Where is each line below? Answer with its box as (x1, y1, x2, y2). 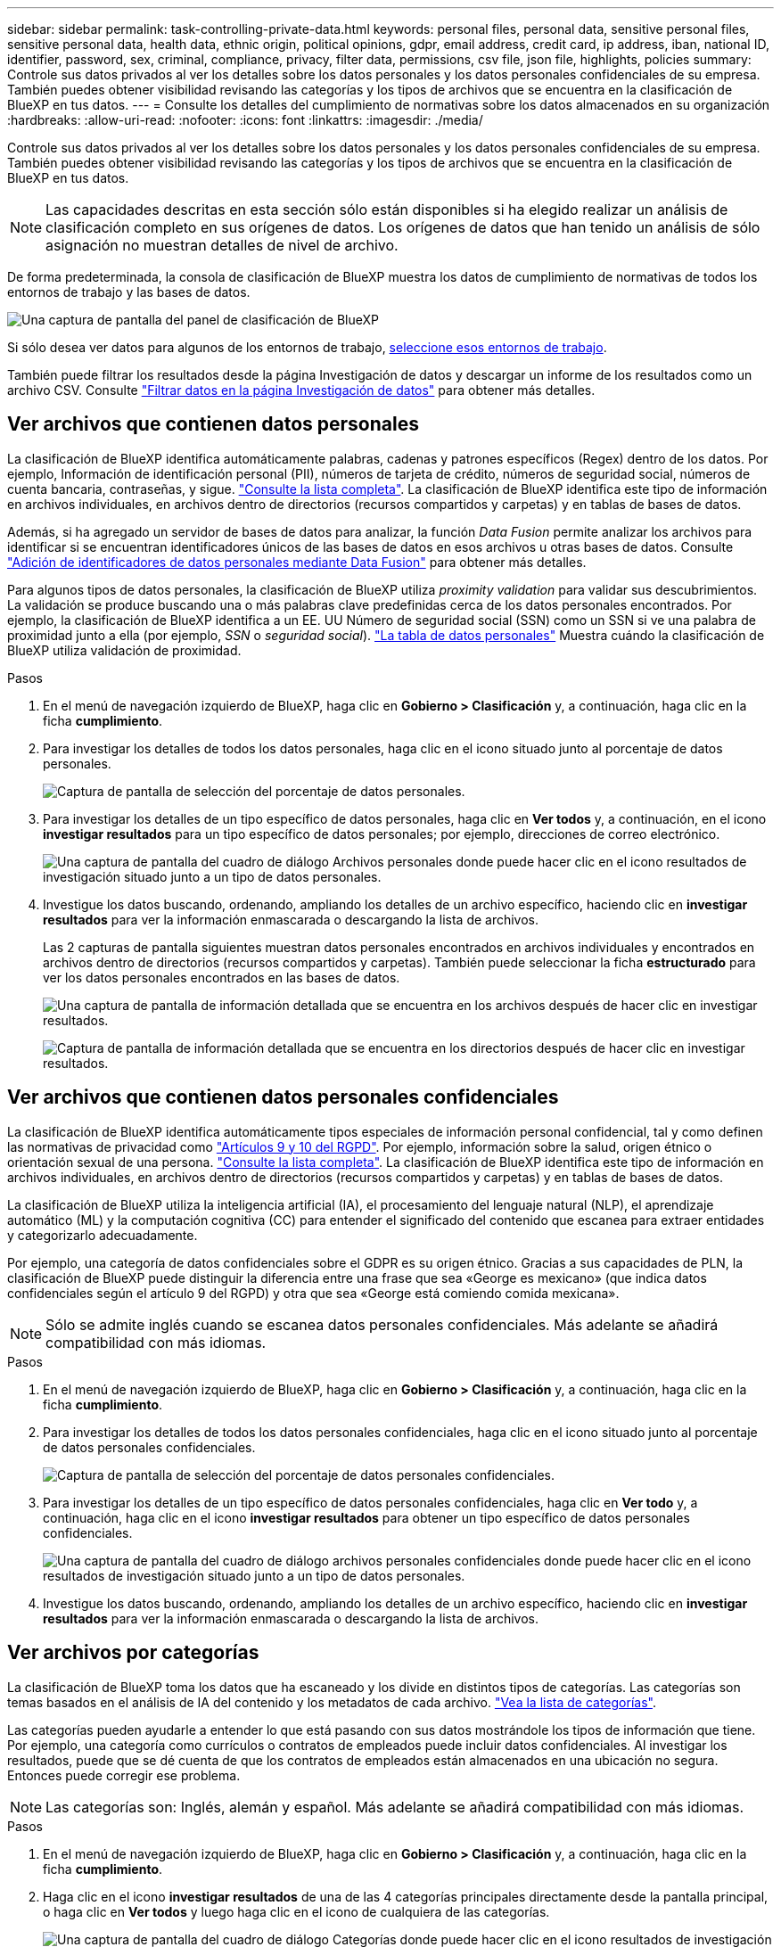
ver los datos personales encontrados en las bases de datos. (43, 969, 400, 985)
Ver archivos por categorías (7, 1641, 259, 1664)
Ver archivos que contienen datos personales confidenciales (7, 1086, 559, 1109)
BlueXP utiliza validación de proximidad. (7, 642, 242, 658)
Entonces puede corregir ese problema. (7, 1767, 241, 1783)
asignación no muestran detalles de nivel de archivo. (45, 236, 399, 254)
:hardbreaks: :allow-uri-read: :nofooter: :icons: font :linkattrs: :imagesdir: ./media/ (7, 112, 483, 127)
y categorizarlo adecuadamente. (7, 1227, 198, 1243)
